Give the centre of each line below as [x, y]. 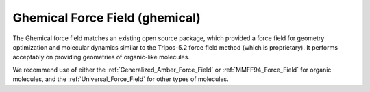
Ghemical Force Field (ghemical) [107, 18]
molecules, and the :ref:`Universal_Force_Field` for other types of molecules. [121, 79]
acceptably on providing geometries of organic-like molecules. [101, 57]
